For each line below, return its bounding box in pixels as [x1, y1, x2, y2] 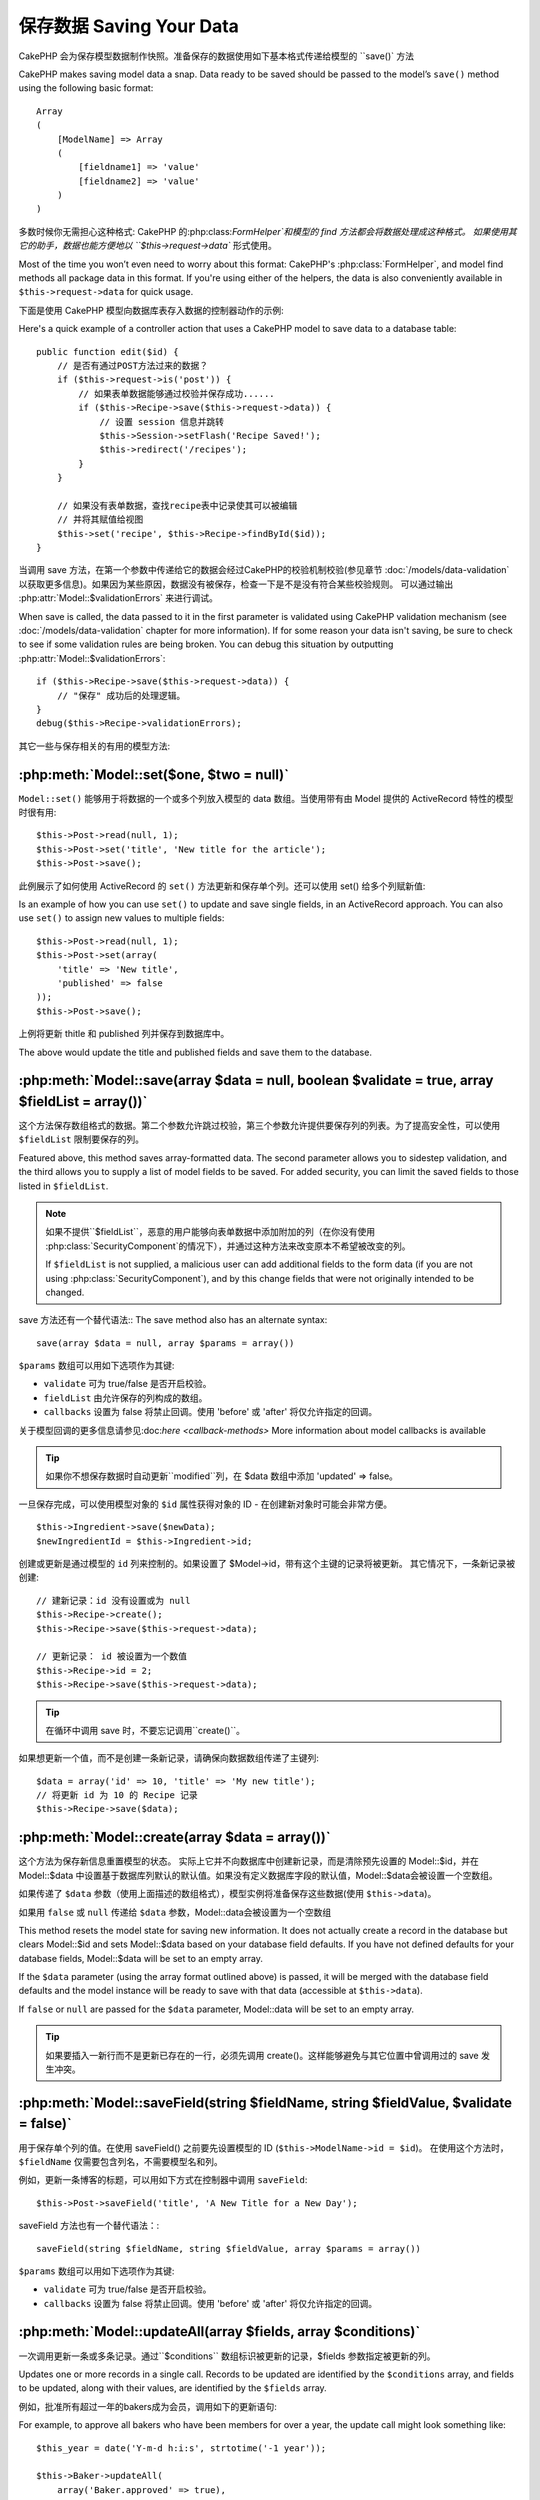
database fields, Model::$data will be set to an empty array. [18, 1952, 264, 1964]
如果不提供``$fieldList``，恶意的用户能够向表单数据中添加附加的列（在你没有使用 [45, 1226, 376, 1238]
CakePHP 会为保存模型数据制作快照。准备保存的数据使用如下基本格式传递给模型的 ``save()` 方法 [18, 50, 415, 62]
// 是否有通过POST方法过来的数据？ [56, 360, 209, 371]
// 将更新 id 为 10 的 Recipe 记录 [36, 1790, 199, 1801]
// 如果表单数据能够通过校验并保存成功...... [78, 388, 275, 399]
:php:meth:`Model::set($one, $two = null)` [18, 766, 290, 783]
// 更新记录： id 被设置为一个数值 [36, 1651, 188, 1662]
